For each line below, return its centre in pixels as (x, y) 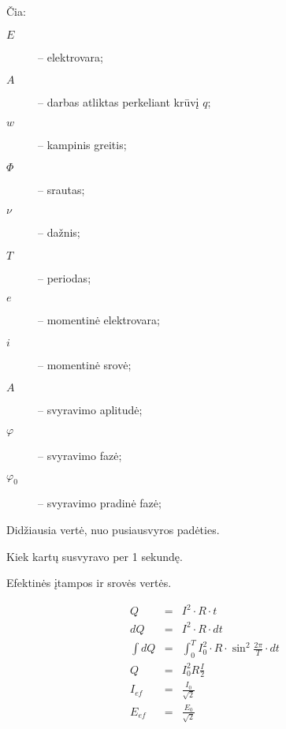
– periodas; (65, 277)
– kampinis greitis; (82, 144)
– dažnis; (59, 232)
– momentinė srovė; (85, 364)
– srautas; (61, 190)
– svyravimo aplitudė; (90, 410)
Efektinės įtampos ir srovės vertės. (89, 583)
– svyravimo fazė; (80, 455)
